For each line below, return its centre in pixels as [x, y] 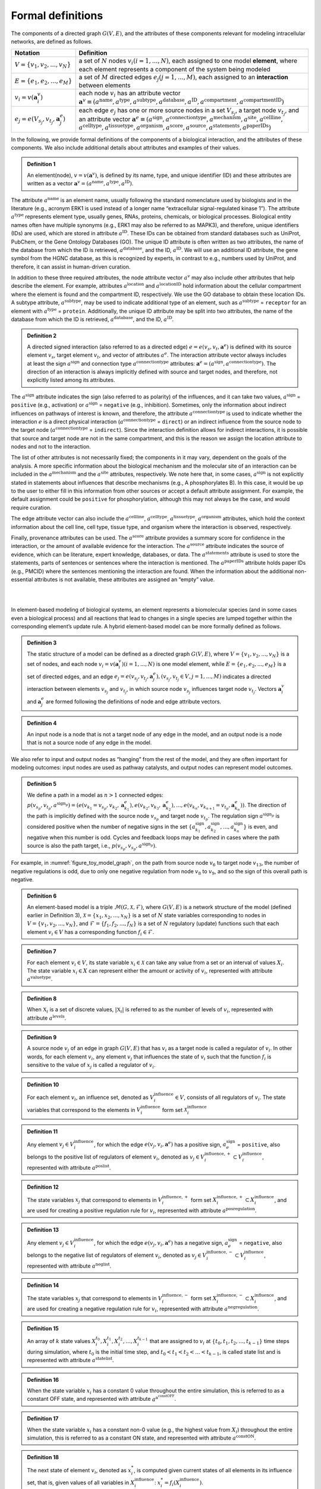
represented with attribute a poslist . [69, 1167]
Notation [27, 53]
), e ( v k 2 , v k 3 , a [148, 806]
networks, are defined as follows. [52, 41]
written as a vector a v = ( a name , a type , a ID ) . [80, 183]
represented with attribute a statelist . [70, 1360]
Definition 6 [42, 896]
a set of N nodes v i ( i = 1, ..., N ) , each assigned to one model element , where [188, 61]
